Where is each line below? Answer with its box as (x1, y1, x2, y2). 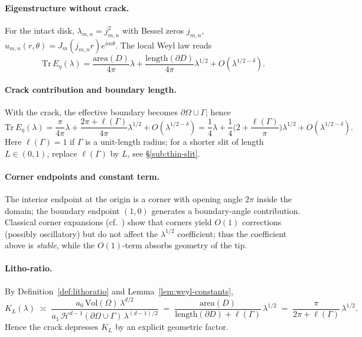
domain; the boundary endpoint (5, 204, 120, 216)
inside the (256, 192, 292, 205)
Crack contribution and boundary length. (5, 83, 177, 95)
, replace (47, 147, 77, 159)
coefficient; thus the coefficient (177, 227, 287, 239)
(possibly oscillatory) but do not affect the (5, 227, 158, 239)
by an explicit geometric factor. (115, 320, 229, 333)
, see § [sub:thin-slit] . (127, 147, 200, 159)
